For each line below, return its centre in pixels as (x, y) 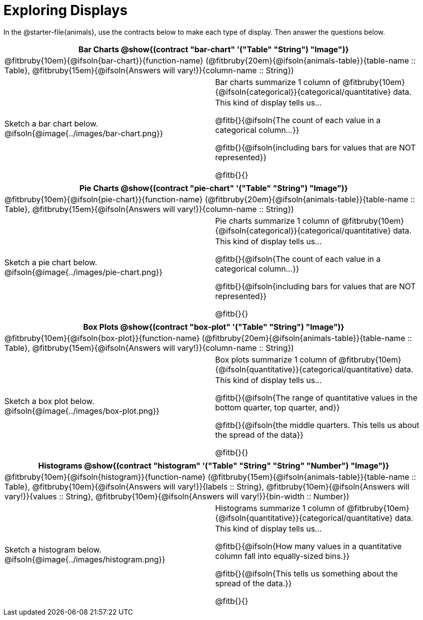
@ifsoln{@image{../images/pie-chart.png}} (84, 272)
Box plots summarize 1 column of (276, 359)
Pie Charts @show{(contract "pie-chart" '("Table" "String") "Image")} (214, 188)
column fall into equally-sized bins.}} (282, 556)
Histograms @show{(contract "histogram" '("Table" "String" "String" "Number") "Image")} (214, 465)
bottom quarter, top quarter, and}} (278, 407)
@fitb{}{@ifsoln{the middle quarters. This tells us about (317, 425)
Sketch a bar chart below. (51, 123)
